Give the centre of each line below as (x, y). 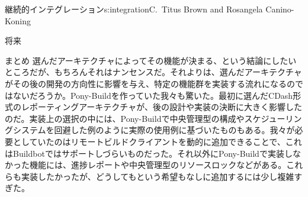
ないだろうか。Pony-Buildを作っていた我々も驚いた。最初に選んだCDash (153, 95)
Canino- (280, 9)
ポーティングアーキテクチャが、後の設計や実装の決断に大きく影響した (166, 107)
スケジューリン (273, 118)
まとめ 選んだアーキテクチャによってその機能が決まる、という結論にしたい (151, 60)
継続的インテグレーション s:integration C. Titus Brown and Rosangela (134, 9)
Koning (18, 20)
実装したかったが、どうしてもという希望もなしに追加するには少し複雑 (158, 176)
